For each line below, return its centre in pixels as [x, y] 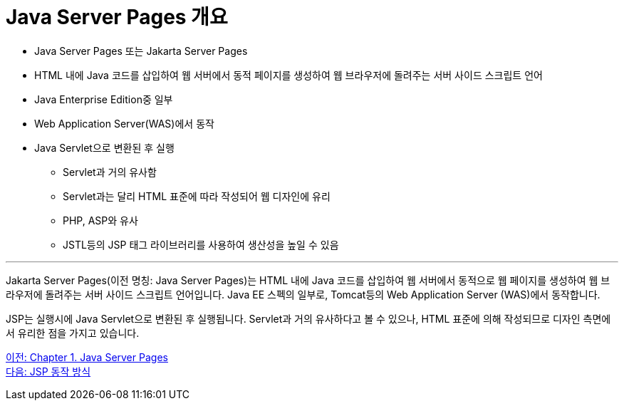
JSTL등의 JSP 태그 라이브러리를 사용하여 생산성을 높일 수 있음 [201, 244]
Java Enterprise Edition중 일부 [104, 99]
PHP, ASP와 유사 [100, 220]
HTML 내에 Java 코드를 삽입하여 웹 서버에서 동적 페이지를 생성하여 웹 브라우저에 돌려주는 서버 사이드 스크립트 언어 [288, 75]
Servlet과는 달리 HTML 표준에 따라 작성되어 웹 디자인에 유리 [197, 196]
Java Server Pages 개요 [117, 17]
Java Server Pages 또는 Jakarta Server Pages [141, 51]
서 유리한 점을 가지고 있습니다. [73, 333]
